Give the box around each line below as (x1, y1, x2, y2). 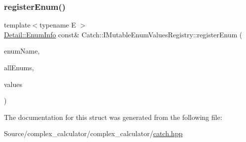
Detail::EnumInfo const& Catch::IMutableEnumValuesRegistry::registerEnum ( (4, 29, 243, 39)
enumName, (4, 46, 40, 56)
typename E (39, 20, 76, 30)
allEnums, (4, 62, 34, 72)
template (4, 20, 31, 30)
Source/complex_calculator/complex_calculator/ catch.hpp (4, 128, 183, 139)
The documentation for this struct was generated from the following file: (4, 112, 222, 122)
